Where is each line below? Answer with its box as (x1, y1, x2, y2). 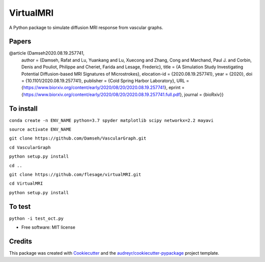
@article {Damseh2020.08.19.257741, (9, 50, 85, 56)
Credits (9, 237, 32, 245)
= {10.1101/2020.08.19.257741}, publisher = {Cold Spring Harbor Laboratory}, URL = (21, 78, 189, 84)
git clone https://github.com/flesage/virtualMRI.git (9, 172, 141, 177)
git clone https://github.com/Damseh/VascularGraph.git (9, 136, 147, 141)
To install (9, 104, 38, 113)
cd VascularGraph (9, 145, 51, 150)
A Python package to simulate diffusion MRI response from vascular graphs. (9, 25, 163, 30)
